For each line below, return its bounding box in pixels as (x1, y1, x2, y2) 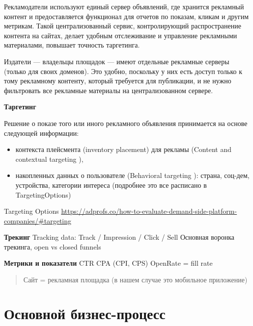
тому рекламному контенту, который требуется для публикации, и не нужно (4, 75, 231, 86)
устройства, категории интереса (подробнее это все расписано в (15, 179, 207, 190)
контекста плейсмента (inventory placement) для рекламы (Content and (15, 144, 231, 154)
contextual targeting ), (15, 153, 84, 164)
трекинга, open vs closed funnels (4, 241, 101, 251)
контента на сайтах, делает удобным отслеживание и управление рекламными (4, 30, 237, 40)
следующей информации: (4, 127, 79, 138)
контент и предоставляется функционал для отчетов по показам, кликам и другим (4, 11, 249, 21)
